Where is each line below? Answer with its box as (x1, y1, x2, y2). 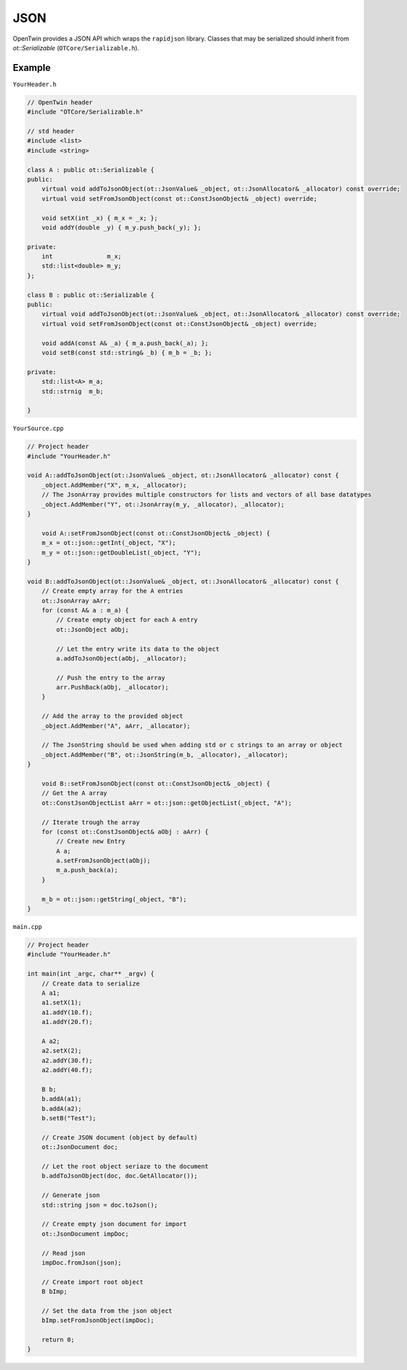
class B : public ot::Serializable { (27, 291, 155, 299)
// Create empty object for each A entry (56, 616, 198, 624)
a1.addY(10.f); (41, 1008, 93, 1016)
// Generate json (41, 1191, 100, 1199)
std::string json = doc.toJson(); (41, 1201, 158, 1209)
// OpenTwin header (27, 98, 93, 106)
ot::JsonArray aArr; (41, 597, 111, 605)
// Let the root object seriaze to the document (41, 1163, 209, 1170)
